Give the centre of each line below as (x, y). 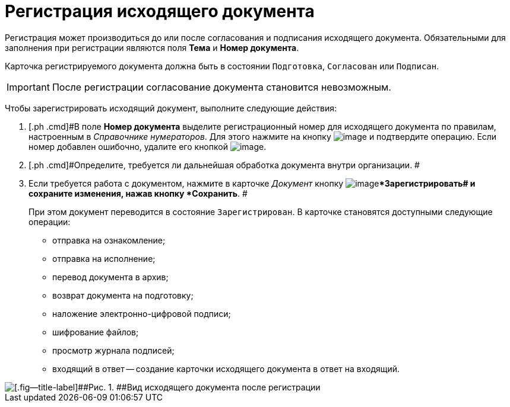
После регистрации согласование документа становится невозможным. (221, 87)
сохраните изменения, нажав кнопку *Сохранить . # (138, 193)
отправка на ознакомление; (109, 240)
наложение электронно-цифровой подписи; (142, 313)
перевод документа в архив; (110, 277)
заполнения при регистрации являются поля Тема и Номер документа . (152, 47)
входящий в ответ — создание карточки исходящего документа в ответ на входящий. (226, 368)
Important (28, 87)
